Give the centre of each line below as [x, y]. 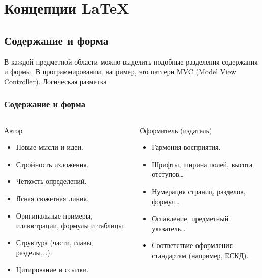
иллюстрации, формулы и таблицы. [71, 225]
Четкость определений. [51, 181]
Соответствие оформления [192, 245]
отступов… [168, 174]
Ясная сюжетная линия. [52, 198]
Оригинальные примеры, [54, 215]
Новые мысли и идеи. [50, 147]
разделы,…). [34, 252]
